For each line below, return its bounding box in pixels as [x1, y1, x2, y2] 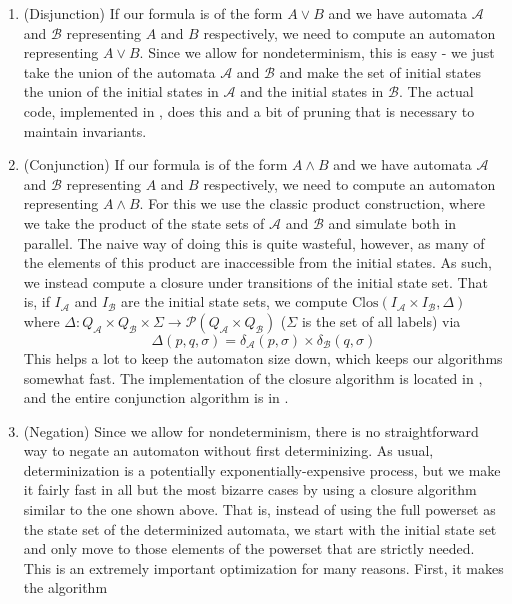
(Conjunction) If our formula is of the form [23, 154, 288, 175]
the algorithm [23, 577, 108, 598]
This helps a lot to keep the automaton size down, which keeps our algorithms [23, 347, 503, 368]
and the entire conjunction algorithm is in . [23, 387, 289, 408]
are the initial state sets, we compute [121, 291, 348, 312]
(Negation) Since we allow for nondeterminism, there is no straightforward [23, 420, 479, 441]
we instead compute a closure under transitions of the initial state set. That [23, 271, 488, 292]
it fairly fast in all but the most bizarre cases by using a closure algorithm [23, 479, 477, 500]
